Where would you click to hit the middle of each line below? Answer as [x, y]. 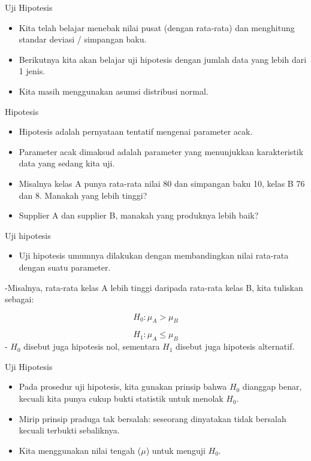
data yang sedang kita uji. [67, 163]
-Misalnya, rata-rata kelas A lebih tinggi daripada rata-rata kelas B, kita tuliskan [154, 287]
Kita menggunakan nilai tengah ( [80, 450]
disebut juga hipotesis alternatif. [235, 346]
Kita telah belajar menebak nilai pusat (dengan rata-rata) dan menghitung [157, 27]
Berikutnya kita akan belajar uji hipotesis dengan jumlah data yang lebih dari [163, 59]
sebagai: [19, 299]
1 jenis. [32, 71]
